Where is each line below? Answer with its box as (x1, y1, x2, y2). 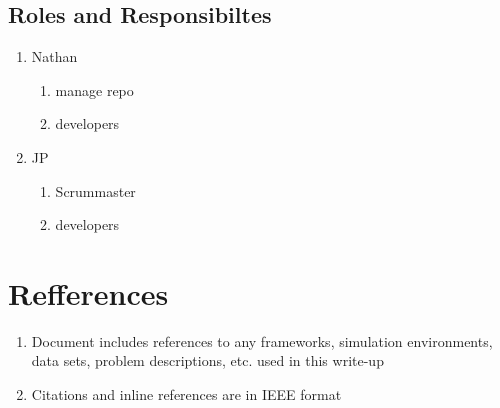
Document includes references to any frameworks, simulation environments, (31, 330, 493, 351)
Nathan (31, 46, 78, 67)
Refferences (8, 272, 169, 313)
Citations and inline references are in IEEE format (31, 384, 342, 405)
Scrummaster (55, 180, 136, 201)
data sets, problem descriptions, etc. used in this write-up (31, 350, 384, 371)
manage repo (55, 79, 134, 100)
